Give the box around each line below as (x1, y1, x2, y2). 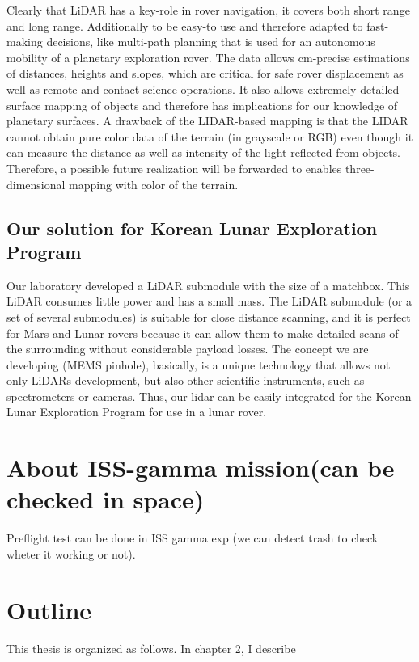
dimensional (6, 175, 66, 192)
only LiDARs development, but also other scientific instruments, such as (6, 372, 365, 389)
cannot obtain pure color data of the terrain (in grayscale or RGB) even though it (6, 128, 413, 145)
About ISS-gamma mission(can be (6, 451, 395, 484)
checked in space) (6, 483, 205, 516)
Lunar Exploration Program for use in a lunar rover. (6, 403, 267, 420)
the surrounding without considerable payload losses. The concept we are (6, 340, 369, 357)
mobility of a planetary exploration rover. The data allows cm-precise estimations (6, 48, 410, 65)
